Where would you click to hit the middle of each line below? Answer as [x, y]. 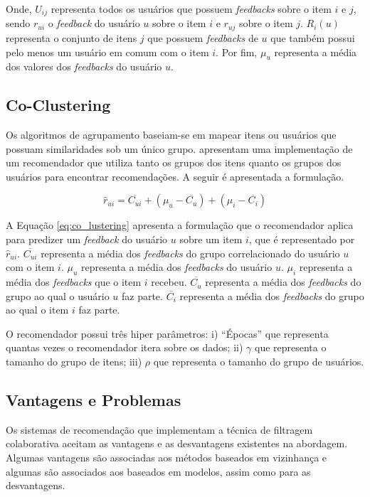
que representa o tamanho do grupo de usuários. [259, 362]
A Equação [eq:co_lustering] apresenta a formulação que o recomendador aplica [180, 225]
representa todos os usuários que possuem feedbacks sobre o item [191, 9]
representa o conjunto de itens [72, 37]
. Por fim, [237, 52]
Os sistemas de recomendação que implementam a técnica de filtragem [159, 429]
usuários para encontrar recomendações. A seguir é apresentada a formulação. [175, 176]
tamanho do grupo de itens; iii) [74, 362]
